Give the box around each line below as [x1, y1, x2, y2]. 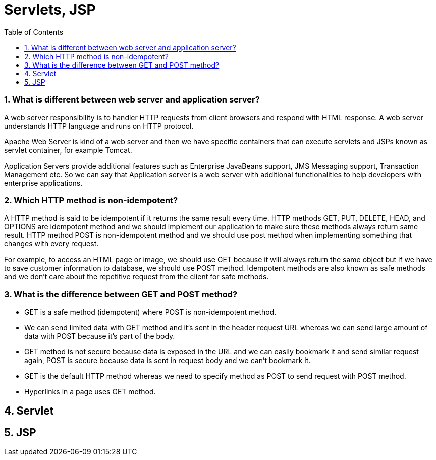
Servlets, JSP [4, 1, 96, 18]
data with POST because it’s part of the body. [24, 332, 175, 340]
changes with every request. [4, 239, 99, 248]
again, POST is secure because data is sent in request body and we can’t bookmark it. [24, 356, 311, 365]
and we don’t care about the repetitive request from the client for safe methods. [4, 272, 269, 281]
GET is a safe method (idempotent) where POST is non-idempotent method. [24, 308, 277, 316]
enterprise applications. [4, 178, 83, 187]
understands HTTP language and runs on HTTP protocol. [4, 121, 194, 130]
